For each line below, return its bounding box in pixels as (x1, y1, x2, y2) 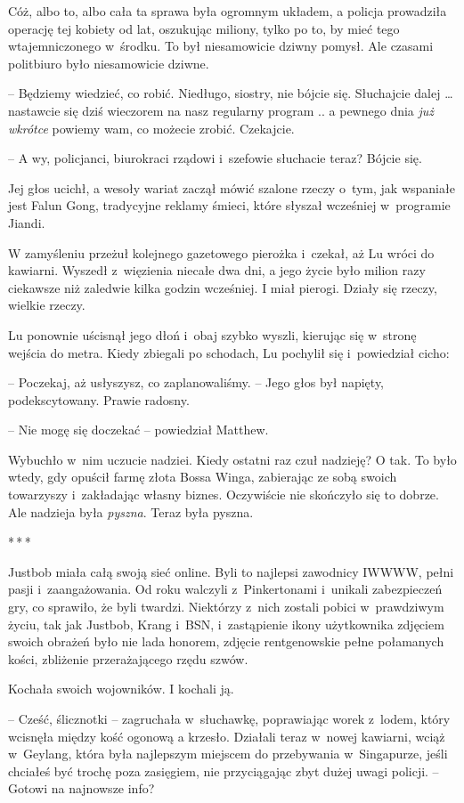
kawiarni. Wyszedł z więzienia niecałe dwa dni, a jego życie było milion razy (8, 261, 426, 280)
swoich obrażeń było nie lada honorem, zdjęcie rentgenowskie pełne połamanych (8, 632, 444, 651)
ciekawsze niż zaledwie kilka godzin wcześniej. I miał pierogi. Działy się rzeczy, (8, 278, 437, 296)
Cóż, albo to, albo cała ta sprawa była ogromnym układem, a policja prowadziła (8, 2, 447, 20)
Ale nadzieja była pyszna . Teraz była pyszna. (8, 502, 254, 521)
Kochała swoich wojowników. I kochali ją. (8, 679, 234, 698)
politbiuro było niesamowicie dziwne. (8, 53, 209, 72)
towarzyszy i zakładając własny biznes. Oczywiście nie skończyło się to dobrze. (8, 485, 439, 504)
